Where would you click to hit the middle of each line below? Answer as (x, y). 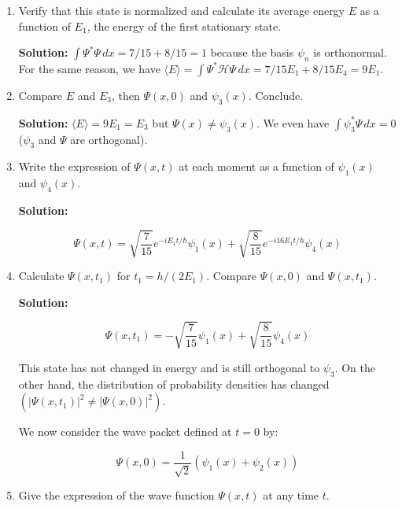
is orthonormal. (350, 52)
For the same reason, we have (89, 68)
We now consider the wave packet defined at (125, 432)
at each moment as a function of (256, 166)
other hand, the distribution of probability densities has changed (174, 384)
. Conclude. (276, 95)
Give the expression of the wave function (116, 495)
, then (126, 95)
